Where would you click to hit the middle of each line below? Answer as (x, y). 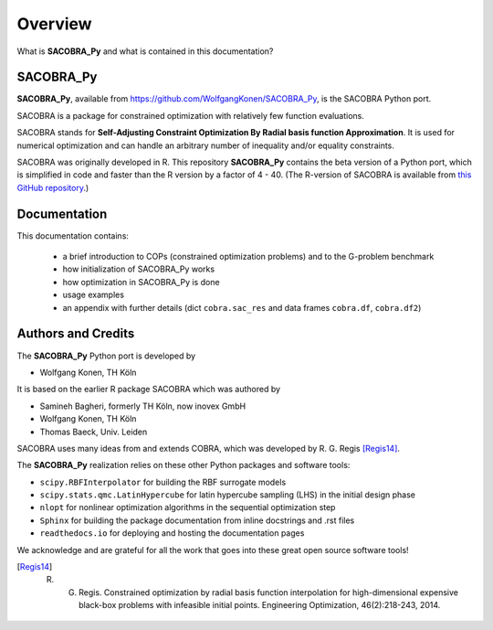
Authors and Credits (76, 334)
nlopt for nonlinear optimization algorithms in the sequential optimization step (188, 507)
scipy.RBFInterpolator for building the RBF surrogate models (163, 482)
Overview (54, 24)
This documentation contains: (73, 235)
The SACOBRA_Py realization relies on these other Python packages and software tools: (184, 465)
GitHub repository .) (53, 187)
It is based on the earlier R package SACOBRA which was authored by (149, 390)
